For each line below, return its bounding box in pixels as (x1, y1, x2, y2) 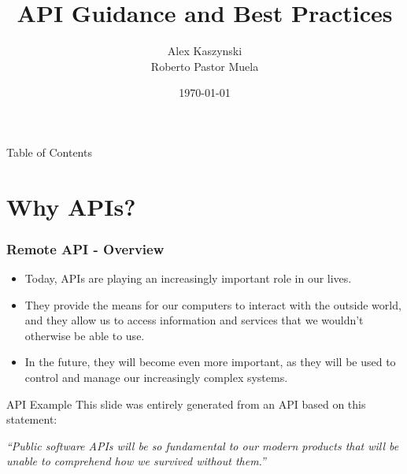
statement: (6, 411, 57, 428)
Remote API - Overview (6, 239, 165, 258)
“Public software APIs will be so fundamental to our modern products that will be (6, 437, 399, 454)
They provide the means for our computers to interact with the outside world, (24, 296, 401, 313)
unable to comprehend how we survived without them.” (6, 453, 266, 469)
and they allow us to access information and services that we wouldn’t (24, 312, 364, 328)
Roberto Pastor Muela (150, 57, 259, 74)
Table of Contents (6, 143, 92, 160)
